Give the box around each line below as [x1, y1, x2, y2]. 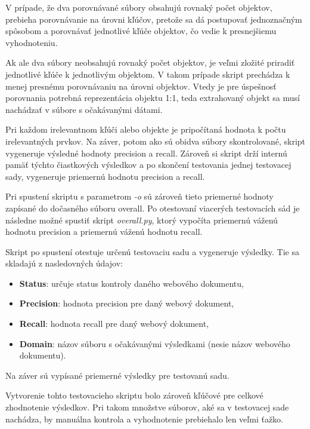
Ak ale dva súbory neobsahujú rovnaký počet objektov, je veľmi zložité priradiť [5, 56, 295, 69]
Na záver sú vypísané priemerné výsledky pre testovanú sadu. [5, 369, 230, 381]
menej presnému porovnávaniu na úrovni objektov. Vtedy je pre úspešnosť [5, 79, 277, 92]
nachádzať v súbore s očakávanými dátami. [5, 103, 163, 115]
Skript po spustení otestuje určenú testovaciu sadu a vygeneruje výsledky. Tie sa [5, 245, 299, 258]
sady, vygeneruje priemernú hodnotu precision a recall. [5, 170, 205, 182]
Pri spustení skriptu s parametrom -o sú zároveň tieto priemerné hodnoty [5, 190, 274, 203]
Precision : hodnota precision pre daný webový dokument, [19, 297, 234, 310]
